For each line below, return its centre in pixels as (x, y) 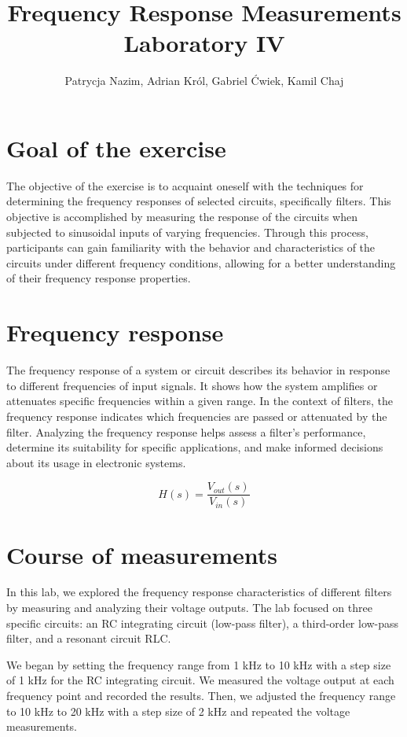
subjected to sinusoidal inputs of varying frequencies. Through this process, (187, 232)
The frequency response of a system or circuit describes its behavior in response (198, 370)
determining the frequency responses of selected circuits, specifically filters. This (199, 201)
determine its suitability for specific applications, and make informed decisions (195, 447)
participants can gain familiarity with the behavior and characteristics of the (191, 247)
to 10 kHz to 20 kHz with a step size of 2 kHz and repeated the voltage (178, 711)
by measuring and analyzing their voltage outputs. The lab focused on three (189, 608)
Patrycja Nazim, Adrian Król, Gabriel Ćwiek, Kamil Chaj (204, 81)
